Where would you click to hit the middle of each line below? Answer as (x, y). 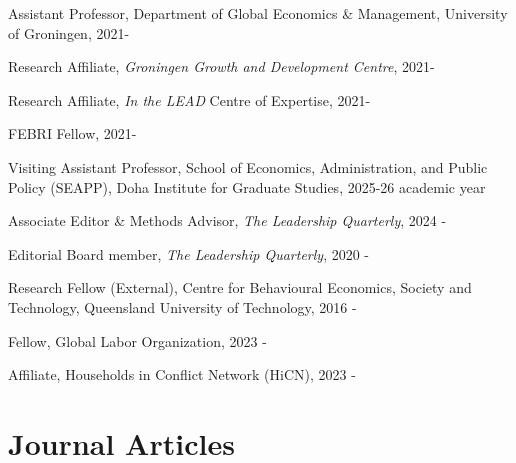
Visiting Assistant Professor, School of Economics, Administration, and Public (248, 166)
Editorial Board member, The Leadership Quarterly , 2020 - (189, 253)
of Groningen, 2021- (69, 32)
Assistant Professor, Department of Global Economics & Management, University (258, 13)
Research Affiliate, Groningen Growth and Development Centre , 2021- (221, 66)
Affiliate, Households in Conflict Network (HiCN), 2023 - (182, 374)
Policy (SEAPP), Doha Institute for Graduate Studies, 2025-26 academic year (247, 186)
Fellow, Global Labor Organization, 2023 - (137, 340)
